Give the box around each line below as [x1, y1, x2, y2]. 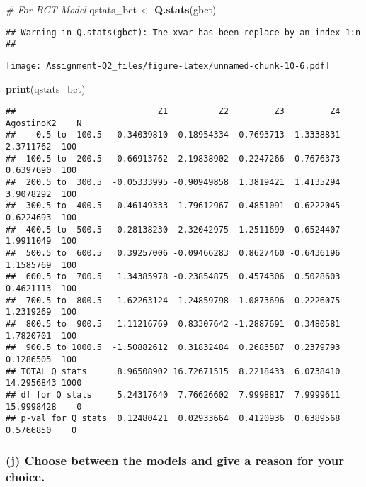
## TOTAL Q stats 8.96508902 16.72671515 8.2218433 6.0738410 [6, 366, 341, 376]
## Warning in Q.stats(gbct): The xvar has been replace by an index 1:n [6, 27, 361, 38]
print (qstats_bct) [6, 81, 86, 96]
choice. [6, 468, 45, 486]
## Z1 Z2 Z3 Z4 [6, 106, 341, 117]
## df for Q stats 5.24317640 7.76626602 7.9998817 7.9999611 [6, 389, 341, 400]
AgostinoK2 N [6, 118, 82, 128]
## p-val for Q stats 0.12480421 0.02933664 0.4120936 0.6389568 [6, 413, 341, 424]
